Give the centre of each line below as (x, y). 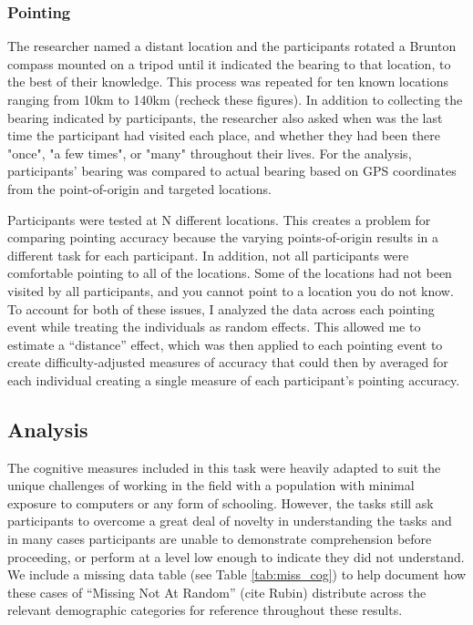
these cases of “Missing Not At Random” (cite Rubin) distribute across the (217, 592)
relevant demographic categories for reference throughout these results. (205, 610)
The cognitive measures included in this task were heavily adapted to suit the (224, 467)
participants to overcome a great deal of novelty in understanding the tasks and (230, 521)
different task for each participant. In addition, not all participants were (208, 255)
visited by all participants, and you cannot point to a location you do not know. (231, 290)
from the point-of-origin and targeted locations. (139, 188)
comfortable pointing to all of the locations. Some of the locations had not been (230, 273)
